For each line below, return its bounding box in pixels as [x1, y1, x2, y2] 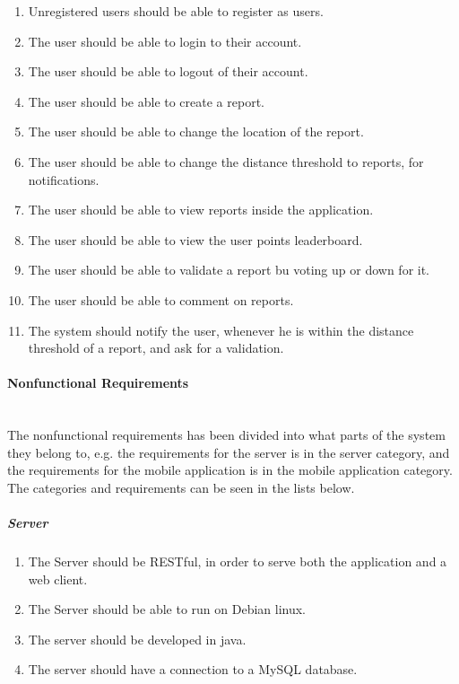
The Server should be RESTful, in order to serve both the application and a [28, 552, 447, 571]
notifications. [28, 170, 100, 189]
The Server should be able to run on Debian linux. [28, 600, 306, 618]
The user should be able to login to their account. [28, 31, 302, 50]
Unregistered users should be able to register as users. [28, 2, 324, 20]
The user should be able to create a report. [28, 92, 264, 110]
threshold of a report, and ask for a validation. [28, 338, 284, 357]
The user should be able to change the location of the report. [28, 122, 364, 141]
